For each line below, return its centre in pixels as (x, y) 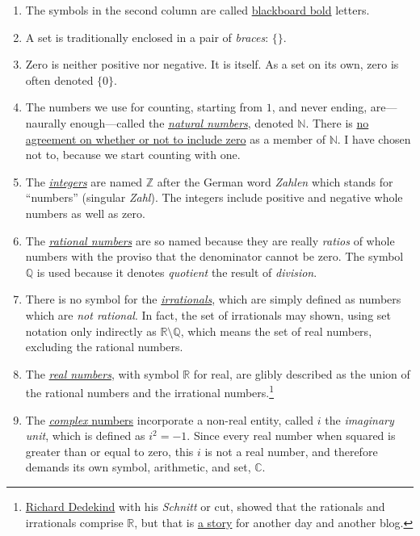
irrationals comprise (74, 522)
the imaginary (359, 419)
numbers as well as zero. (85, 213)
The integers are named (84, 181)
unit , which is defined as (85, 435)
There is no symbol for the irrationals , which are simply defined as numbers (213, 299)
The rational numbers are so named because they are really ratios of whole (210, 240)
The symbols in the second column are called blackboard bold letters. (197, 10)
